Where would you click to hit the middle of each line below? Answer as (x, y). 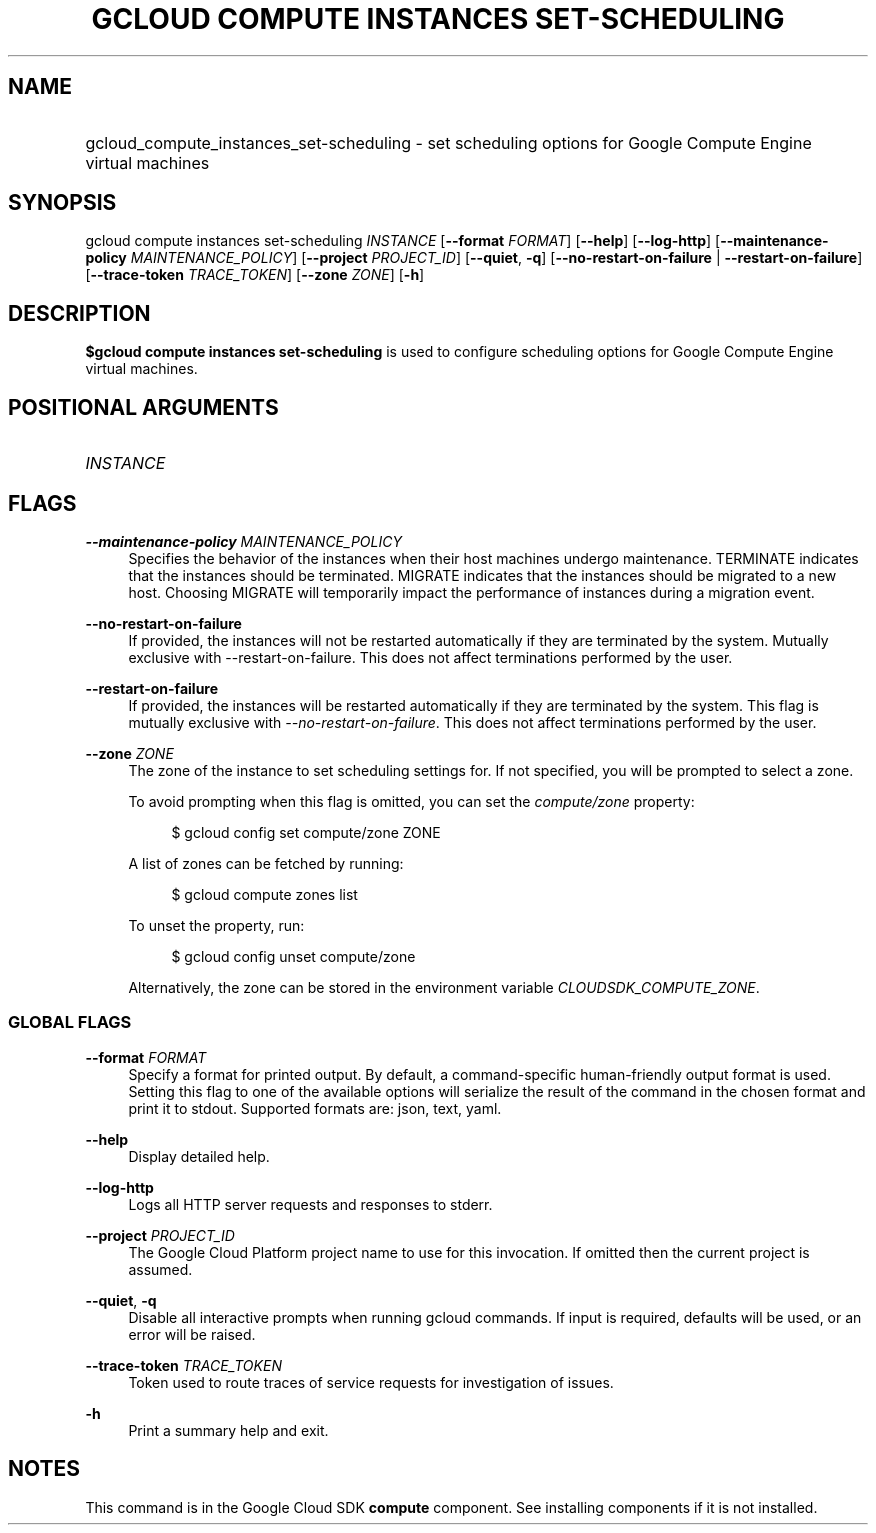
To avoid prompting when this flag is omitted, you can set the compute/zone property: (411, 801)
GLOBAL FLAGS (70, 1022)
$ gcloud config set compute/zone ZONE (306, 832)
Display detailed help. (199, 1156)
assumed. (160, 1269)
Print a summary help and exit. (228, 1430)
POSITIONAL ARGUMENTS (143, 407)
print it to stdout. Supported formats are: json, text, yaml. (315, 1108)
